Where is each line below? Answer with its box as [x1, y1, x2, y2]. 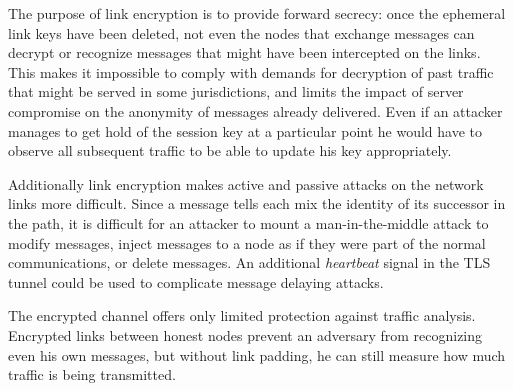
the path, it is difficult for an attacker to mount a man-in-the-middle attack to [8, 212, 489, 233]
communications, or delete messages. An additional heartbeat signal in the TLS [8, 252, 491, 273]
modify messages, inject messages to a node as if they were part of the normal [8, 232, 486, 253]
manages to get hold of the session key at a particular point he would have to [8, 120, 483, 141]
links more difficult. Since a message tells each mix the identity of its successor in [8, 193, 506, 214]
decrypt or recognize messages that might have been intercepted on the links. [8, 42, 481, 63]
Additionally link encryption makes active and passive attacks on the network [8, 173, 484, 194]
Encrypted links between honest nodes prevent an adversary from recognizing [8, 324, 483, 345]
